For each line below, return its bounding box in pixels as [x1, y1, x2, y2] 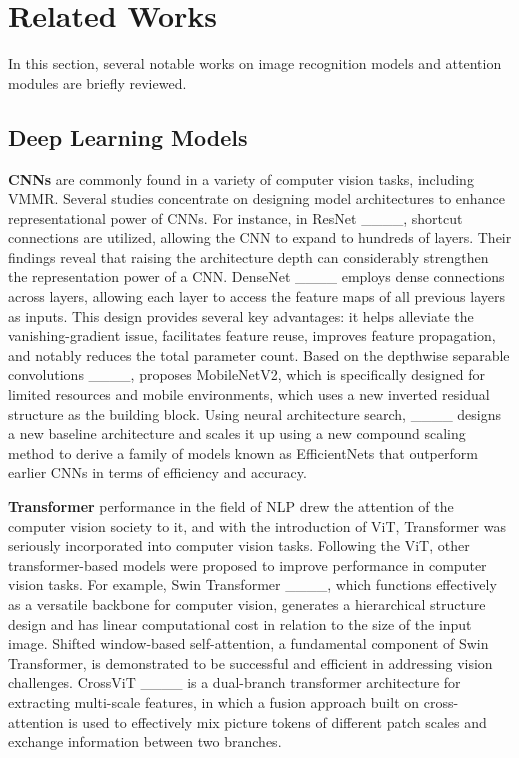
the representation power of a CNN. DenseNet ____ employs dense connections [8, 266, 505, 287]
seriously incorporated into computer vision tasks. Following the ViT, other [8, 535, 470, 556]
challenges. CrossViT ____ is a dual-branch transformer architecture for [8, 672, 461, 693]
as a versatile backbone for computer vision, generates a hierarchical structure [8, 593, 486, 614]
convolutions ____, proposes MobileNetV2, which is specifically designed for [8, 364, 485, 385]
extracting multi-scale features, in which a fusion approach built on [8, 691, 420, 712]
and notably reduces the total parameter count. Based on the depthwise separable [8, 344, 510, 365]
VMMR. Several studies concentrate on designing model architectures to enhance [8, 188, 505, 209]
